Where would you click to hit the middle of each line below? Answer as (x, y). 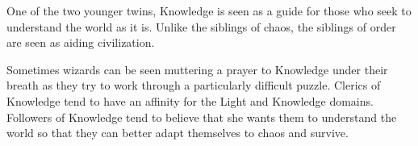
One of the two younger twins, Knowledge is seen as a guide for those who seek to (209, 10)
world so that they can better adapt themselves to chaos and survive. (178, 133)
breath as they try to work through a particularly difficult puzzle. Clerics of (194, 85)
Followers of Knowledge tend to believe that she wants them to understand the (202, 117)
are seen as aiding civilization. (81, 42)
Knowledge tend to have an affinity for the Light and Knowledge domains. (190, 100)
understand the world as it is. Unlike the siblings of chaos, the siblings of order (201, 26)
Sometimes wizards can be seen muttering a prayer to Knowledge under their (197, 69)
